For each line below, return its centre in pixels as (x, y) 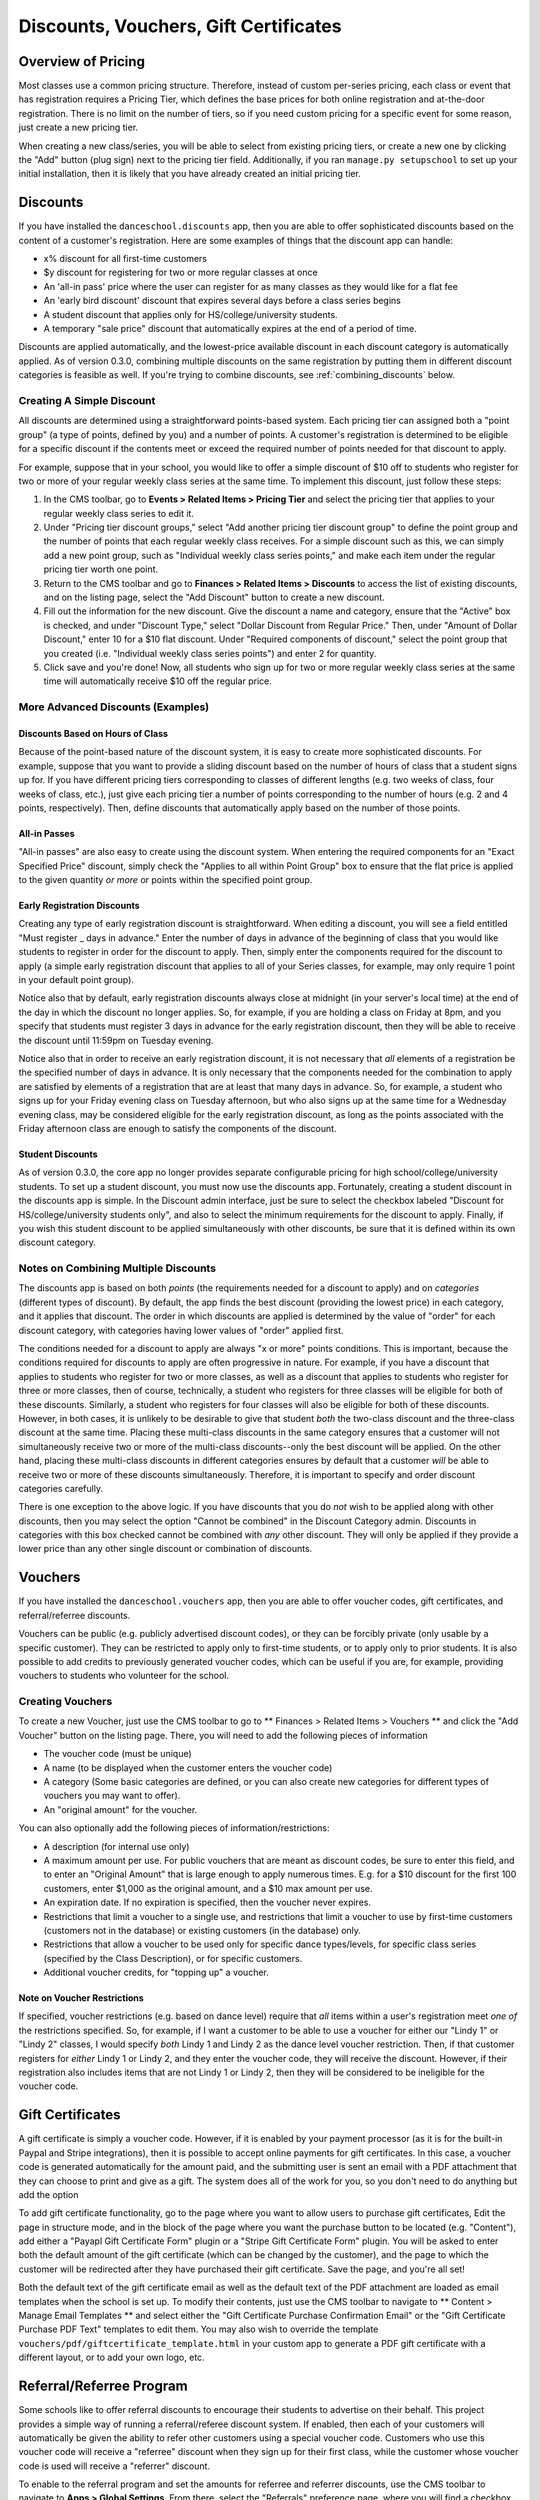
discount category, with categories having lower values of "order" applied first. (181, 1330)
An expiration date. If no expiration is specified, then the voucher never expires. (207, 1902)
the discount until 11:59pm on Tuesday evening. (116, 1040)
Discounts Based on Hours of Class (93, 733)
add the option (48, 2194)
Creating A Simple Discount (87, 400)
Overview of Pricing (81, 61)
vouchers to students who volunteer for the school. (124, 1676)
